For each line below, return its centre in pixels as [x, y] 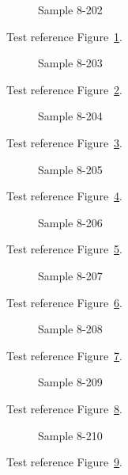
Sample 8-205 [70, 169]
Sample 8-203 [70, 63]
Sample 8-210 [70, 435]
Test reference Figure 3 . [64, 142]
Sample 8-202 [70, 9]
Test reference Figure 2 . [64, 89]
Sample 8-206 [70, 222]
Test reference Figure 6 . [64, 302]
